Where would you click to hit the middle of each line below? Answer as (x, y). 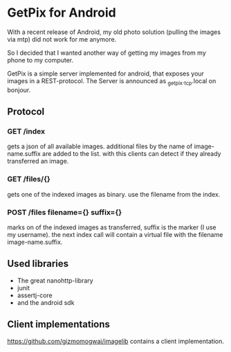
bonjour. (19, 90)
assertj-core (35, 295)
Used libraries (38, 264)
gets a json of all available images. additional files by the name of (100, 146)
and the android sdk (46, 302)
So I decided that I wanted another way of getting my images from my (107, 53)
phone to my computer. (40, 60)
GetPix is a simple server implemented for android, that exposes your (105, 73)
